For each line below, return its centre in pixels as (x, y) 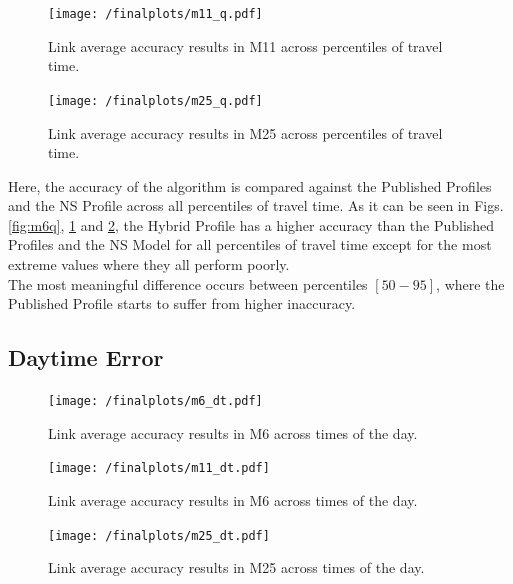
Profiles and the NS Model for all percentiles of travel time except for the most (250, 244)
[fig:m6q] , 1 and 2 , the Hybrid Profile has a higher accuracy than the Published (251, 224)
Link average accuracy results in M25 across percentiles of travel (245, 132)
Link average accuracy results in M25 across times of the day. (236, 567)
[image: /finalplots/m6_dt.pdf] (155, 401)
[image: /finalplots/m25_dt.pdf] (159, 535)
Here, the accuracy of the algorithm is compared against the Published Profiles (250, 185)
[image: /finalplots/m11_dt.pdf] (159, 468)
